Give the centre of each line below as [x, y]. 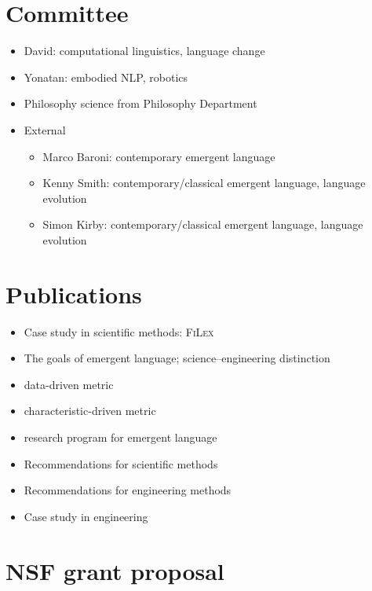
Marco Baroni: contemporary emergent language [159, 156]
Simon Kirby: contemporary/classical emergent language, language [203, 224]
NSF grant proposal [115, 570]
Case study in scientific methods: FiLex [119, 331]
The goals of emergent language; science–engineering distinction [177, 358]
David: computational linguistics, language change [144, 51]
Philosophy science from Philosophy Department [140, 103]
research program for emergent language [120, 437]
